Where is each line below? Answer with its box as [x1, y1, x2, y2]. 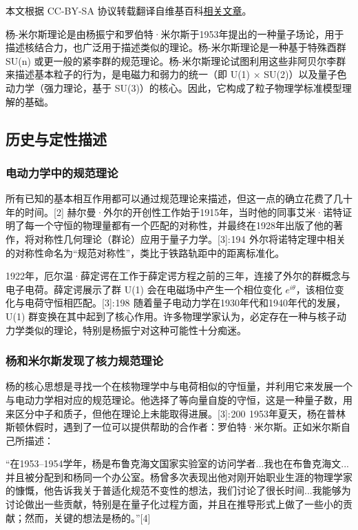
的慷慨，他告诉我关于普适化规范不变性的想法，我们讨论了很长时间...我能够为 [6, 483, 351, 498]
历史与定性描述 [6, 128, 107, 149]
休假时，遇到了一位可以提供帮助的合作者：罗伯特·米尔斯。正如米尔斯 [24, 420, 341, 434]
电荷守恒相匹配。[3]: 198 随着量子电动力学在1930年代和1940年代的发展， [24, 295, 346, 310]
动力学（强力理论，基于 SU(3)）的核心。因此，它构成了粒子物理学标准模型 [6, 80, 342, 95]
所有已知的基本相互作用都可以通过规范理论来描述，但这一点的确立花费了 [6, 191, 333, 206]
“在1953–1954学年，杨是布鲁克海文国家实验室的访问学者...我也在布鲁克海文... [6, 456, 349, 471]
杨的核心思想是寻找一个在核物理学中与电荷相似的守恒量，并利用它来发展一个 [6, 379, 352, 393]
